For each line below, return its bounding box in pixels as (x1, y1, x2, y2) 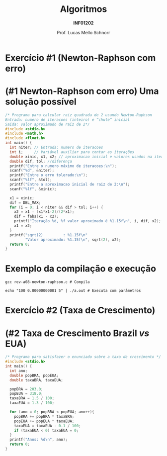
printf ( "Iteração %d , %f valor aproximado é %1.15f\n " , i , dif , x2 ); (14, 219, 162, 224)
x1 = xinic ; (9, 195, 35, 200)
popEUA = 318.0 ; (9, 391, 43, 396)
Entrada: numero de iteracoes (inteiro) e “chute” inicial (5, 117, 130, 122)
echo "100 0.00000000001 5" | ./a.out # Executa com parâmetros (5, 288, 141, 293)
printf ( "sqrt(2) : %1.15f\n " (9, 232, 88, 237)
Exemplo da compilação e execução (5, 263, 157, 274)
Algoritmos (60, 3, 107, 15)
